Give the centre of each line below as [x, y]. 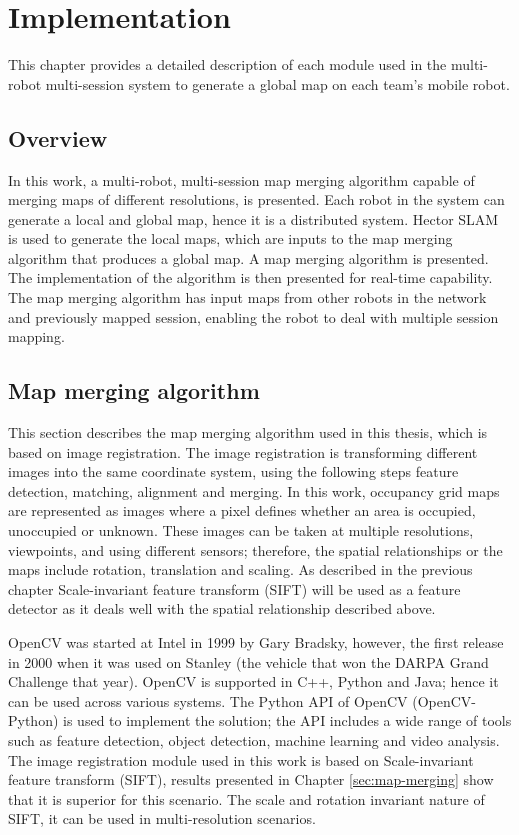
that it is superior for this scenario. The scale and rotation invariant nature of [246, 798]
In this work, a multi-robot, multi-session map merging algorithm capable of [241, 179]
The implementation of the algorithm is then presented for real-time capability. [250, 277]
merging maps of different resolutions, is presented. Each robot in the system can [256, 199]
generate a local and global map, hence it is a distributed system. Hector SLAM [253, 218]
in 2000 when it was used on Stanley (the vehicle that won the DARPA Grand [248, 661]
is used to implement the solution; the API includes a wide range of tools [287, 720]
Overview [58, 137]
